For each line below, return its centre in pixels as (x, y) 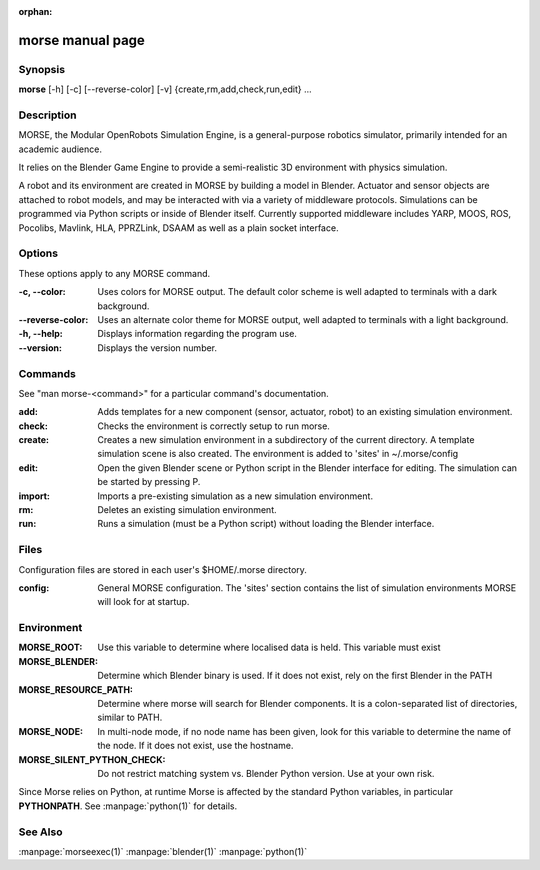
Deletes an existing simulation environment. (187, 509)
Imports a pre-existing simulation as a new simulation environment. (235, 496)
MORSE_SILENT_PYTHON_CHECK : (92, 759)
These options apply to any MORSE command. (114, 273)
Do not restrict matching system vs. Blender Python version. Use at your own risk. (266, 773)
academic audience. (60, 149)
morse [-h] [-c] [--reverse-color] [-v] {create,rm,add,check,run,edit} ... (165, 89)
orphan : (35, 11)
